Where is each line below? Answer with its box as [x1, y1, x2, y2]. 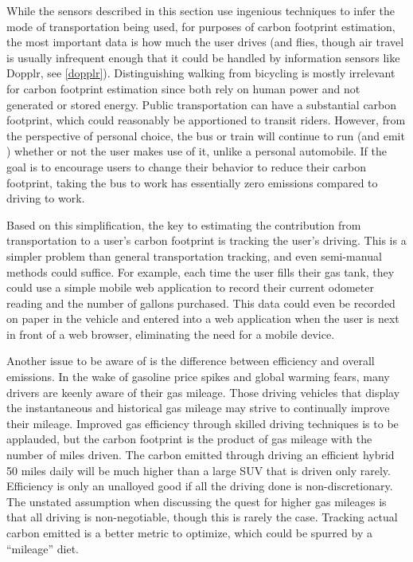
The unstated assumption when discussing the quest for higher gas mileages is [6, 493, 387, 509]
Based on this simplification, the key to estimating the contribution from [6, 216, 361, 233]
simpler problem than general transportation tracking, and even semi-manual [6, 247, 382, 264]
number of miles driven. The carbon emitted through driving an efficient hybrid [6, 446, 395, 463]
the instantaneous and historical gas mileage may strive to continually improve [6, 399, 390, 416]
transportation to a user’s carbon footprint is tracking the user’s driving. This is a [6, 232, 407, 249]
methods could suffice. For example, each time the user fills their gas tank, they [6, 263, 395, 280]
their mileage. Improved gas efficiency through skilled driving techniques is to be [6, 415, 399, 431]
